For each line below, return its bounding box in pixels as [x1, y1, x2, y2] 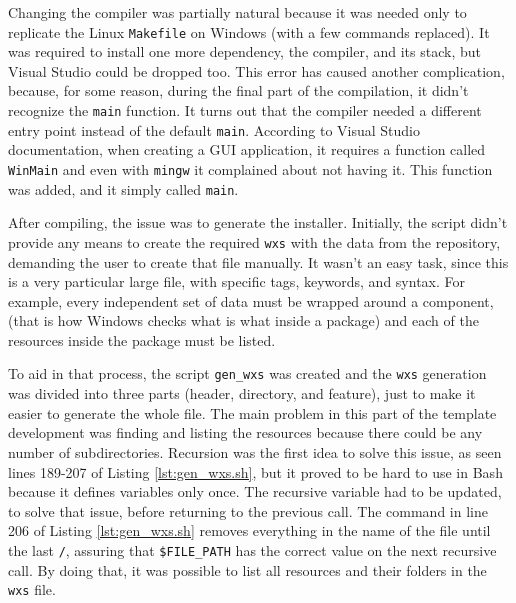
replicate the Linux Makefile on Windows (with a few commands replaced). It [8, 21, 490, 42]
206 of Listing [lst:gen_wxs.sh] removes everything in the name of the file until [8, 520, 491, 541]
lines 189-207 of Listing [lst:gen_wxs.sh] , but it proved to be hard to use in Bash [8, 461, 503, 482]
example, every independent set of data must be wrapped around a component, [8, 290, 494, 311]
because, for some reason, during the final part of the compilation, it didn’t [8, 80, 469, 101]
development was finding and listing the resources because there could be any [8, 422, 483, 443]
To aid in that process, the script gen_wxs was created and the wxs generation [8, 363, 487, 384]
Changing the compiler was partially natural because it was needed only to [8, 2, 467, 22]
